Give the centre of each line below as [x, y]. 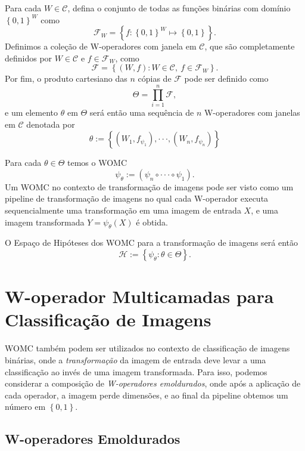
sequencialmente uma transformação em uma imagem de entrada [123, 210]
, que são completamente [250, 46]
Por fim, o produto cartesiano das [66, 78]
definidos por [29, 58]
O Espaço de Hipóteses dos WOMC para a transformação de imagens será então [151, 243]
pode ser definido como [226, 78]
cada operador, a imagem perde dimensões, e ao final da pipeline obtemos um [147, 395]
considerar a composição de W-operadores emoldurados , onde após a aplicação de [153, 383]
